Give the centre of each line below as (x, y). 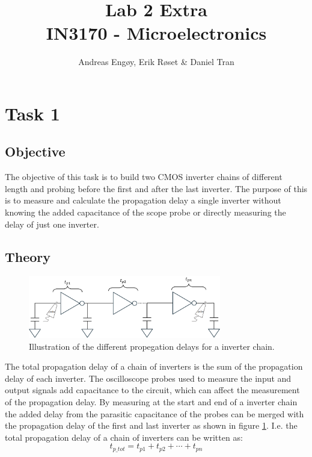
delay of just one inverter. (52, 224)
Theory (28, 256)
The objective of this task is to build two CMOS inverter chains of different (144, 177)
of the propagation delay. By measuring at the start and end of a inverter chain (151, 401)
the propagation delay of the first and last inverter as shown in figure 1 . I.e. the (151, 425)
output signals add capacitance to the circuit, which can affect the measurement (152, 390)
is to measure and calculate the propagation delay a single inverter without (143, 200)
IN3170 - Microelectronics (156, 33)
